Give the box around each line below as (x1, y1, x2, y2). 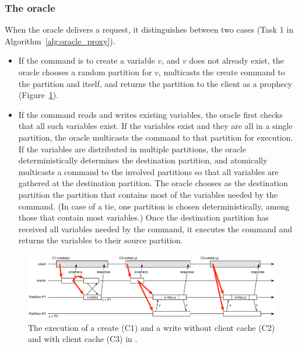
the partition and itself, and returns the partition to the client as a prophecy (18, 77, 292, 89)
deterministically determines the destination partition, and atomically (18, 154, 268, 166)
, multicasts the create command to (158, 66, 285, 78)
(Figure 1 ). (18, 89, 59, 101)
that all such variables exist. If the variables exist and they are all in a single (18, 120, 293, 132)
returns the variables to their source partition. (18, 234, 183, 246)
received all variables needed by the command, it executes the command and (18, 222, 292, 235)
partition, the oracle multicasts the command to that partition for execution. (18, 131, 293, 143)
